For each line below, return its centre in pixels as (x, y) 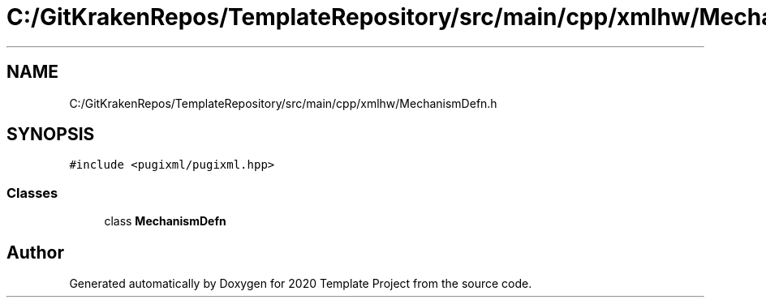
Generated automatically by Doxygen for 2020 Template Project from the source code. (301, 284)
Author (35, 252)
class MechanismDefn (165, 221)
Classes (32, 193)
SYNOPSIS (51, 135)
